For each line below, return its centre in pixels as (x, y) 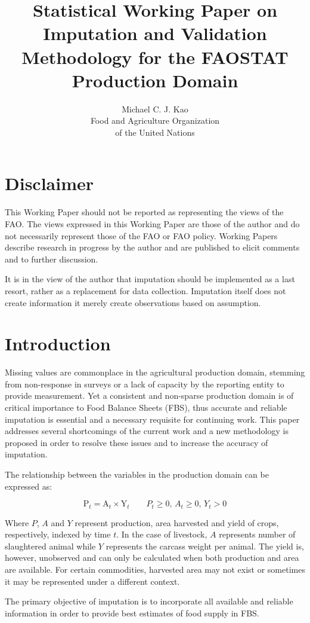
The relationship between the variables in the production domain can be (137, 474)
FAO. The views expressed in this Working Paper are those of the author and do (152, 224)
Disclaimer (49, 183)
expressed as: (29, 486)
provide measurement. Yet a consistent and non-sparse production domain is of (149, 396)
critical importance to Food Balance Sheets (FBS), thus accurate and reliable (146, 407)
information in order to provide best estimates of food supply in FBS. (132, 613)
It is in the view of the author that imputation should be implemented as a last (150, 279)
